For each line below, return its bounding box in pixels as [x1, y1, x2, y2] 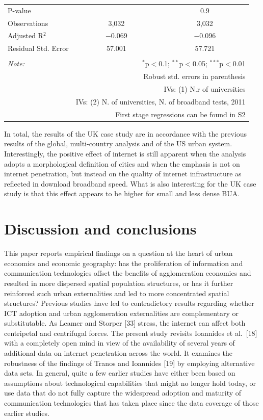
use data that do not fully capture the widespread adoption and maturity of [4, 387, 242, 398]
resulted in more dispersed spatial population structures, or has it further [4, 277, 233, 288]
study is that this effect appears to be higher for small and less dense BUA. [4, 188, 240, 199]
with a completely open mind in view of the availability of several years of [4, 337, 235, 348]
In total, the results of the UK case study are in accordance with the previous [4, 128, 247, 139]
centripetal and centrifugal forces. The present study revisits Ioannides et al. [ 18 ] [4, 327, 257, 338]
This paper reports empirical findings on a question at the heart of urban [4, 248, 233, 258]
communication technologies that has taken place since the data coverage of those [4, 398, 259, 408]
